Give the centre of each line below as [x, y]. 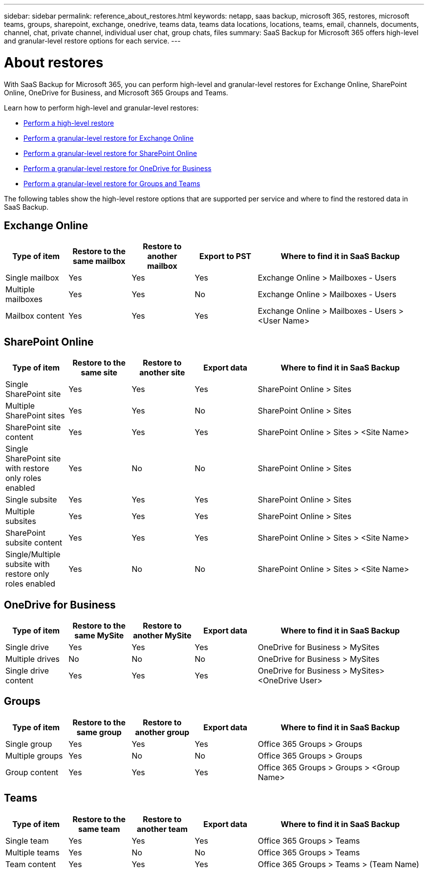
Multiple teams [32, 852]
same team [99, 829]
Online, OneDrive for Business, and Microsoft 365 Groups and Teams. [116, 92]
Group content [32, 772]
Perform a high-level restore [69, 123]
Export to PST [225, 256]
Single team [27, 840]
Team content [31, 864]
